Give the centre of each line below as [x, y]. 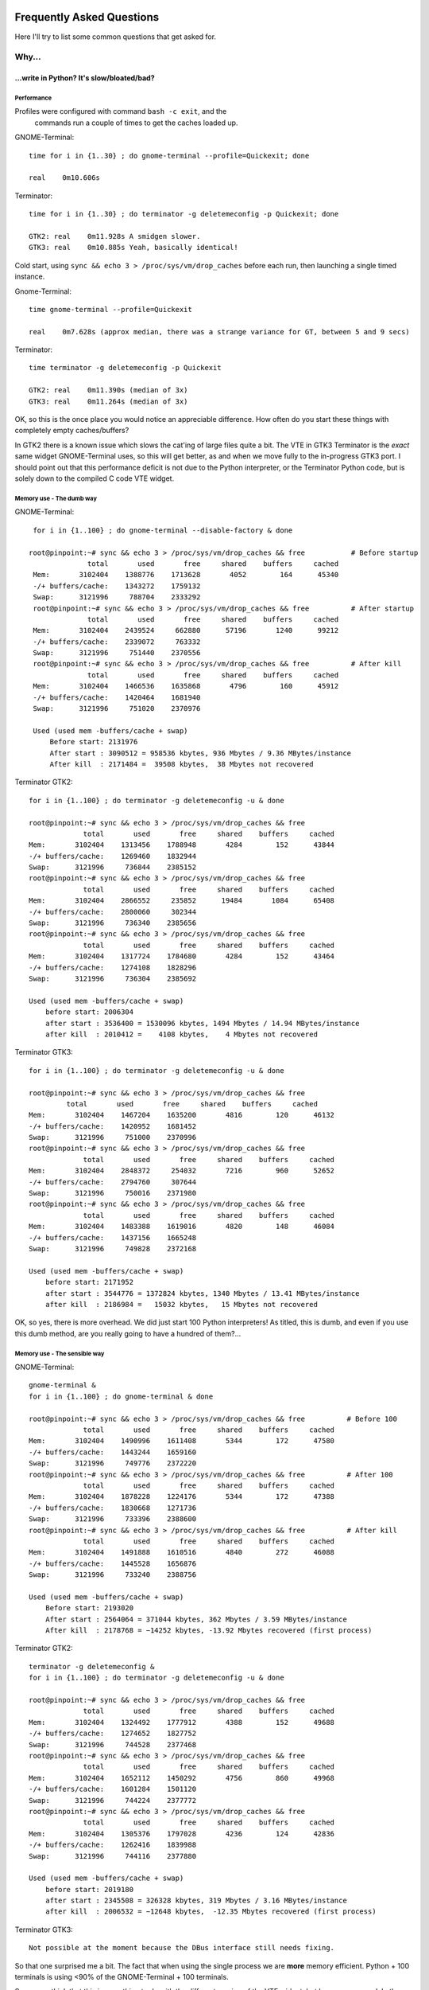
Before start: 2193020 [89, 1608]
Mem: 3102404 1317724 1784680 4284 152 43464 [182, 956]
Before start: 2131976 [94, 742]
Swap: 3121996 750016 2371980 [113, 1193]
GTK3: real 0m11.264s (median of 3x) [108, 401]
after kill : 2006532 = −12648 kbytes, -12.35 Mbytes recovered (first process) [211, 1912]
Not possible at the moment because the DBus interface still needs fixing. [182, 1948]
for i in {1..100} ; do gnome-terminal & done [121, 1396]
